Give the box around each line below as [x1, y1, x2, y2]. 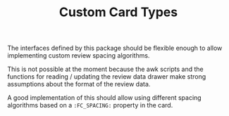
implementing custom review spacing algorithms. [7, 51, 150, 60]
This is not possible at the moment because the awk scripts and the [7, 65, 204, 74]
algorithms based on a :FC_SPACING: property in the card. [7, 101, 173, 110]
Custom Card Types [58, 4, 178, 20]
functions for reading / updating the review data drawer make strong [7, 72, 206, 81]
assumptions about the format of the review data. [7, 80, 151, 89]
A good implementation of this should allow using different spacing [7, 94, 202, 102]
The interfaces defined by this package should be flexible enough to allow [7, 44, 223, 53]
